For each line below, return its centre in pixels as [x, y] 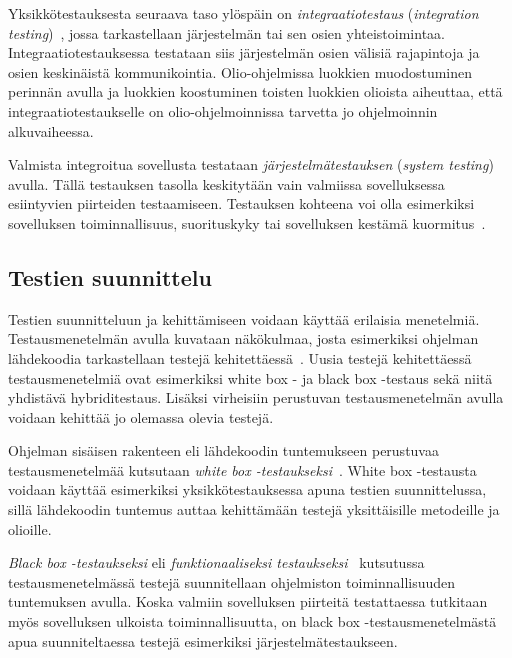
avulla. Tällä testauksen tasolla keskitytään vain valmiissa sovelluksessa [226, 183]
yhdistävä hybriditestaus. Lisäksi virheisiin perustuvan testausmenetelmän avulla [256, 397]
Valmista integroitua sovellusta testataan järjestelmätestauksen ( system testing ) [251, 164]
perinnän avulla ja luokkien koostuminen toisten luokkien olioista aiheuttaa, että [255, 91]
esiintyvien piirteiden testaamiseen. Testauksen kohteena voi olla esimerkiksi [241, 203]
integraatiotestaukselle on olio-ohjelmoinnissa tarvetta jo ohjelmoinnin [223, 110]
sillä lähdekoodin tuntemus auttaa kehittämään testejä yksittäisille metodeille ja [254, 509]
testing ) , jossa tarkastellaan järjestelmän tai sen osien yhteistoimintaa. [226, 32]
